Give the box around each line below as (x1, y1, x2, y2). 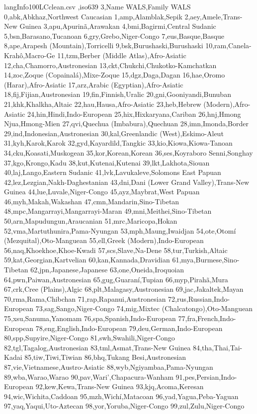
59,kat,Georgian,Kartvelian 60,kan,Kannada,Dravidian (4, 254, 170, 265)
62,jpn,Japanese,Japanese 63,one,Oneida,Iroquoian (30, 264, 184, 275)
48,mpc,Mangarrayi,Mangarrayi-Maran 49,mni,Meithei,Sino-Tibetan (4, 206, 212, 216)
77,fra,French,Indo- (178, 313, 236, 323)
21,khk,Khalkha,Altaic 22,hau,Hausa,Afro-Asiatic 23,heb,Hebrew (4, 98, 201, 109)
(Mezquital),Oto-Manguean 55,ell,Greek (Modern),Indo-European (4, 235, 204, 246)
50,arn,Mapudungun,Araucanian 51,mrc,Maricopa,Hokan (4, 216, 177, 226)
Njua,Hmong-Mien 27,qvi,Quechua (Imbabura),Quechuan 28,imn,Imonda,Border (4, 118, 249, 129)
